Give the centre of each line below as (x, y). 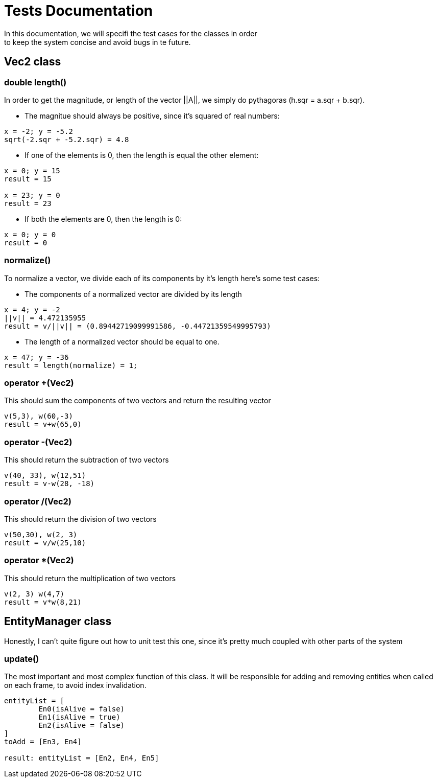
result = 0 (26, 243)
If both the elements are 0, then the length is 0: (103, 219)
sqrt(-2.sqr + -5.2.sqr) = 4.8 (67, 139)
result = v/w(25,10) (45, 543)
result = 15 (28, 179)
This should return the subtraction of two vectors (87, 460)
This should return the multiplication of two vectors (90, 578)
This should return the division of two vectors (80, 519)
